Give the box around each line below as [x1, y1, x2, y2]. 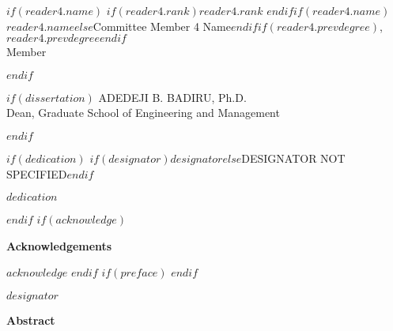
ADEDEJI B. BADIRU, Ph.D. [98, 88, 247, 105]
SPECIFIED [6, 165, 67, 182]
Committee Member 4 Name [93, 17, 231, 34]
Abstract [6, 311, 55, 328]
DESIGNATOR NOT [241, 149, 346, 166]
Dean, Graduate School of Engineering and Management [6, 104, 280, 121]
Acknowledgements [6, 237, 112, 254]
